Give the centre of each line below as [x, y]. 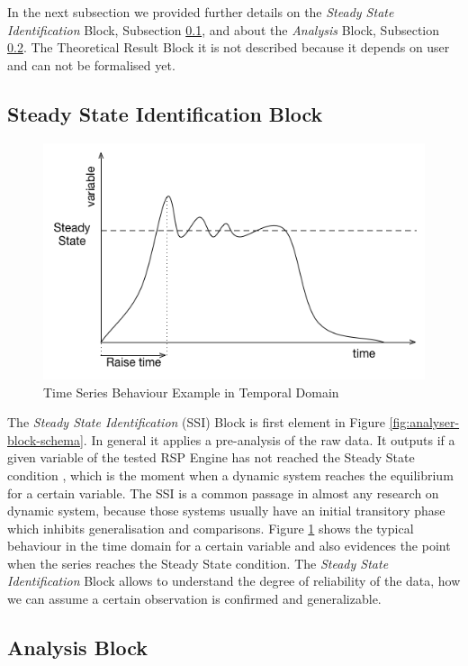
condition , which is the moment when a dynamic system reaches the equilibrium [230, 474]
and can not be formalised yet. [91, 64]
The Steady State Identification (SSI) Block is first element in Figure [196, 422]
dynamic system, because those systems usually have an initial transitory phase [226, 511]
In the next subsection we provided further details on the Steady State [201, 12]
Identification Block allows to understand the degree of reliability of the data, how [234, 581]
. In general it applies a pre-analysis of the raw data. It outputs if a [269, 439]
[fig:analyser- [424, 422]
